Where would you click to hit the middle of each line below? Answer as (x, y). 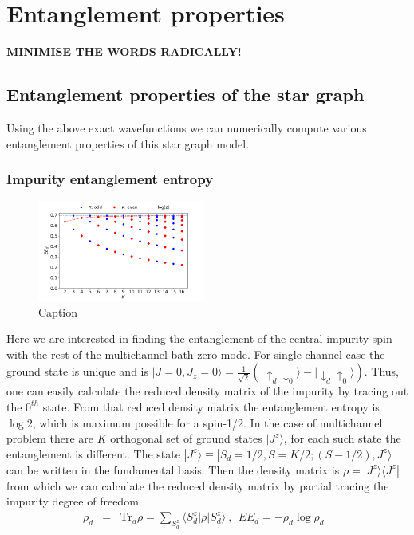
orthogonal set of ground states (186, 438)
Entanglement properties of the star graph (185, 94)
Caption (58, 311)
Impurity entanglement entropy (110, 179)
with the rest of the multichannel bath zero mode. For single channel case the (196, 354)
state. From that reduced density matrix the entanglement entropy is (211, 406)
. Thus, (382, 371)
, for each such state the (342, 438)
